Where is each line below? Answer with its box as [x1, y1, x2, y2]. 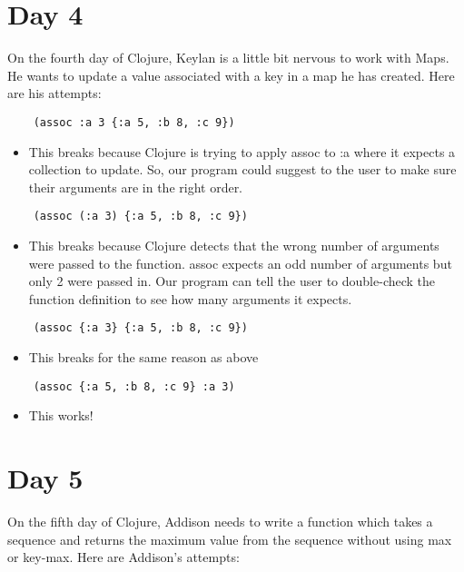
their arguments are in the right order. [28, 177, 243, 196]
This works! [28, 406, 94, 425]
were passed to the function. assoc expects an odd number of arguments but [28, 253, 452, 272]
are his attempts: [7, 84, 102, 103]
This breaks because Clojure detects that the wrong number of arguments [28, 236, 439, 254]
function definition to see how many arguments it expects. [28, 289, 352, 308]
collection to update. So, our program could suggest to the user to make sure [28, 160, 457, 179]
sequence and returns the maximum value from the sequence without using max [7, 529, 452, 548]
